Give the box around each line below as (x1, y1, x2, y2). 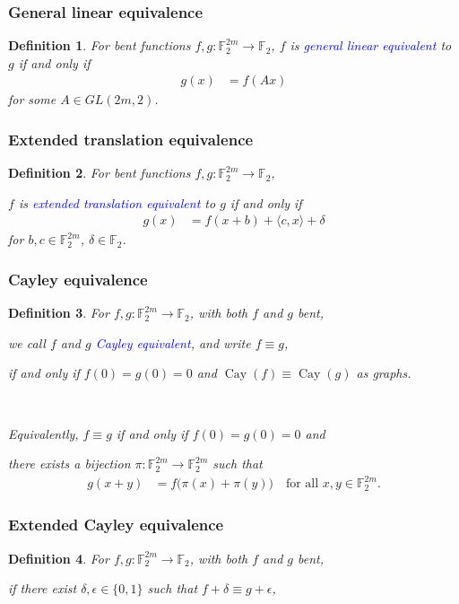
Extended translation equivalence (8, 127, 254, 150)
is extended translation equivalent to (18, 193, 216, 212)
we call (8, 333, 46, 352)
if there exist (8, 579, 77, 598)
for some (8, 90, 56, 109)
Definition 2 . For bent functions (8, 163, 191, 182)
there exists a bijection (8, 454, 131, 473)
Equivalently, (8, 424, 79, 442)
